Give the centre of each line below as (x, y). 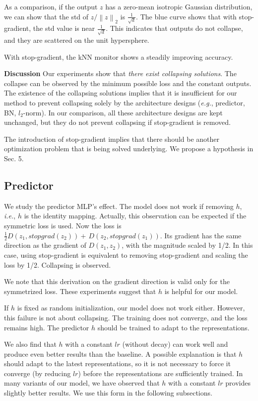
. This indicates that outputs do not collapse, (174, 28)
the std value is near (64, 28)
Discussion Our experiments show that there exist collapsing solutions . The (120, 73)
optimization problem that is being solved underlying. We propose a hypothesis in (129, 149)
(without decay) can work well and (175, 344)
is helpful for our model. (201, 291)
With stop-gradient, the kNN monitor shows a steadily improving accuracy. (119, 56)
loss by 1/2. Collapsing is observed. (58, 264)
